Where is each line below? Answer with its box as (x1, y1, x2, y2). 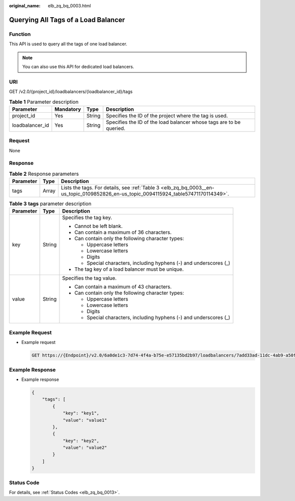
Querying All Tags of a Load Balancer (9, 15, 125, 24)
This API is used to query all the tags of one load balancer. (9, 41, 127, 47)
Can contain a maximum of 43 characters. (74, 283, 172, 290)
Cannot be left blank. (74, 223, 123, 230)
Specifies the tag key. (62, 214, 113, 221)
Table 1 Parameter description (9, 98, 79, 105)
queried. (106, 125, 125, 131)
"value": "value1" (62, 417, 108, 423)
